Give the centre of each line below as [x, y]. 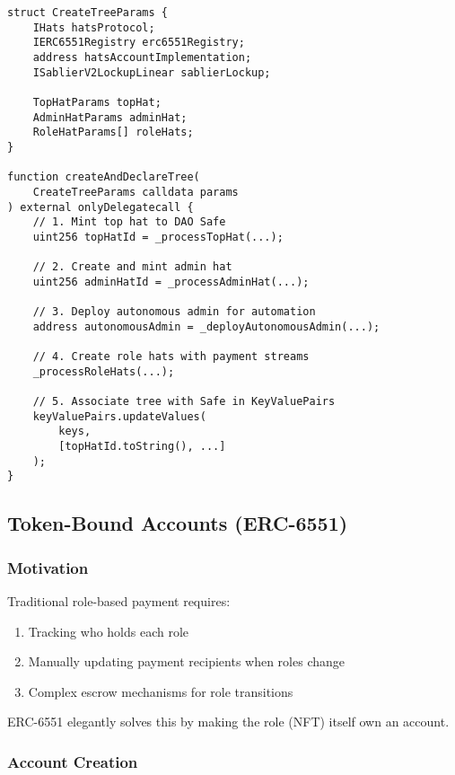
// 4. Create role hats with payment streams [171, 357]
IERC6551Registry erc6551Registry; [139, 43]
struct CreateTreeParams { [87, 13]
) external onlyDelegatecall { [101, 207]
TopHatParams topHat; [97, 102]
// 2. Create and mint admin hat [132, 267]
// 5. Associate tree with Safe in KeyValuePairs [184, 402]
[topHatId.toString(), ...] [142, 447]
